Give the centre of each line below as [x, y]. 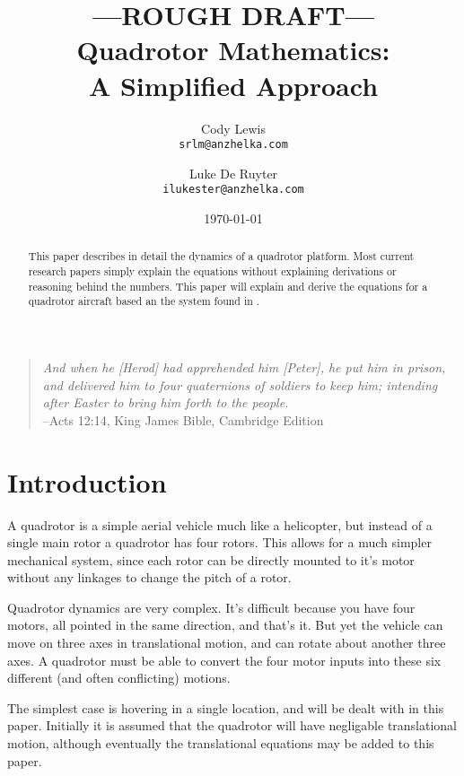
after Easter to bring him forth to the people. [166, 402]
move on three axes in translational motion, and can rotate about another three [227, 643]
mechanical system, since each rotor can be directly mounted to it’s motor [211, 559]
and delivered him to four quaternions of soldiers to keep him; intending [240, 384]
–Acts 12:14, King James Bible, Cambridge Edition [183, 419]
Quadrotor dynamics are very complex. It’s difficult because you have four [211, 607]
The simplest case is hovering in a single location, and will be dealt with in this [226, 707]
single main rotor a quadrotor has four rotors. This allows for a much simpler [219, 542]
